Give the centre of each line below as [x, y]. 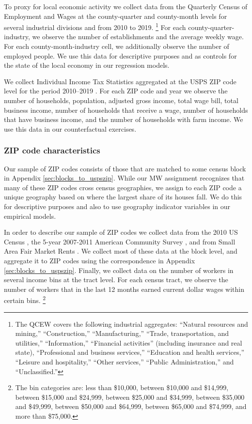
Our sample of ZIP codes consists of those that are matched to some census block [125, 168]
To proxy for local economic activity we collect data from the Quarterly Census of [126, 6]
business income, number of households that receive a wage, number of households [126, 110]
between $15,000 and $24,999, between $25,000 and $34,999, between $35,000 [130, 397]
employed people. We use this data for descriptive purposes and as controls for [120, 55]
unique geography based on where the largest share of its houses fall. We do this [123, 197]
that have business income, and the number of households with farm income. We [124, 119]
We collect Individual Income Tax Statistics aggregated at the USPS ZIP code [120, 81]
